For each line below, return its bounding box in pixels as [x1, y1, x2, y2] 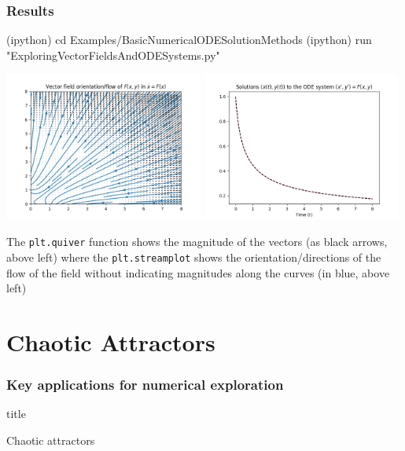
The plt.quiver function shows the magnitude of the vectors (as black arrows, [6, 233, 388, 250]
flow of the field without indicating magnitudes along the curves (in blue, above [6, 264, 390, 280]
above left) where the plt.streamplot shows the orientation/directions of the [6, 248, 381, 265]
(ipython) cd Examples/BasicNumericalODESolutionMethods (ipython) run [6, 31, 372, 48]
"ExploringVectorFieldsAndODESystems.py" [6, 46, 220, 63]
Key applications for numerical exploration [6, 375, 284, 394]
